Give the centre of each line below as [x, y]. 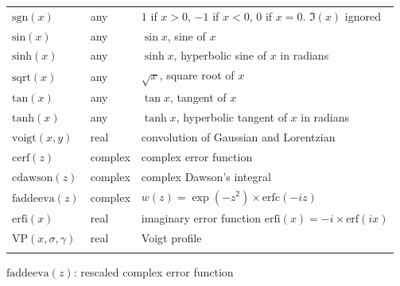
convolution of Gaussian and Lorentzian [238, 136]
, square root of [197, 75]
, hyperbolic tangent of [231, 117]
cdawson [33, 178]
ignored [363, 15]
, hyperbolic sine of [220, 55]
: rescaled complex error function [153, 271]
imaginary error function [201, 217]
